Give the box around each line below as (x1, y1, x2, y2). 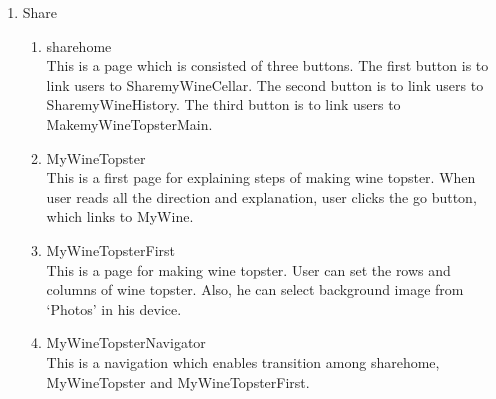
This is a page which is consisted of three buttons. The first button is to (46, 55, 489, 76)
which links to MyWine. (46, 206, 194, 227)
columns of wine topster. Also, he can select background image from (46, 279, 464, 300)
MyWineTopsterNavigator (46, 332, 206, 353)
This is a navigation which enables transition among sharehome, (46, 351, 440, 372)
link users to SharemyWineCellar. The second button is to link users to (46, 74, 484, 95)
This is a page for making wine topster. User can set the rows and (46, 259, 451, 280)
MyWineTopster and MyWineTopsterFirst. (46, 371, 310, 392)
